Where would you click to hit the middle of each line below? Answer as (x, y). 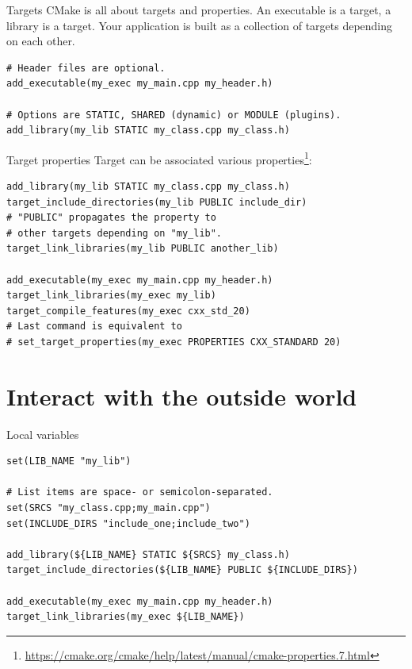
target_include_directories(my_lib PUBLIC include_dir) (157, 202)
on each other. (41, 41)
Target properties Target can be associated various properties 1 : (159, 158)
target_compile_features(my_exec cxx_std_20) (128, 311)
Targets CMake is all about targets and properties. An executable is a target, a (199, 10)
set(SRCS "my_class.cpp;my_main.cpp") (109, 508)
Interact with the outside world (182, 396)
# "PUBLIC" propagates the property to (111, 218)
